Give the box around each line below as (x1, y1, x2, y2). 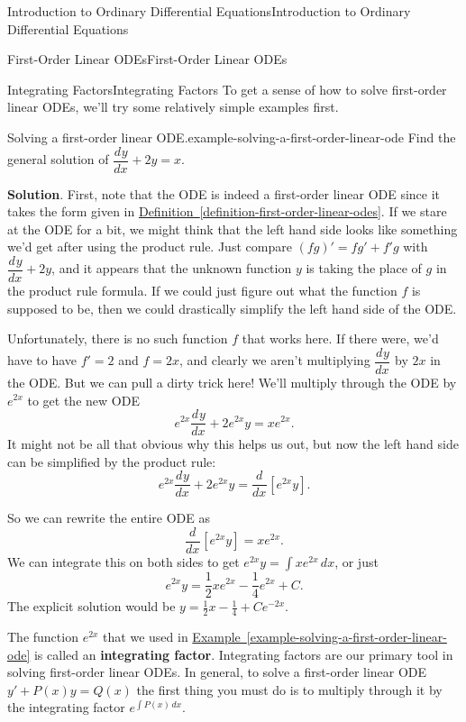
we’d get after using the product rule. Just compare (7, 237, 292, 256)
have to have (7, 351, 77, 370)
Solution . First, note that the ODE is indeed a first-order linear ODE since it (7, 184, 441, 203)
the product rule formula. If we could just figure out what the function (7, 281, 397, 300)
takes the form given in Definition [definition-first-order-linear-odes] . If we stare (7, 202, 447, 221)
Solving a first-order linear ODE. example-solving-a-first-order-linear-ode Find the (7, 127, 456, 146)
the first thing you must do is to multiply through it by (136, 680, 443, 699)
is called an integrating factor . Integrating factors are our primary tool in (33, 644, 453, 663)
